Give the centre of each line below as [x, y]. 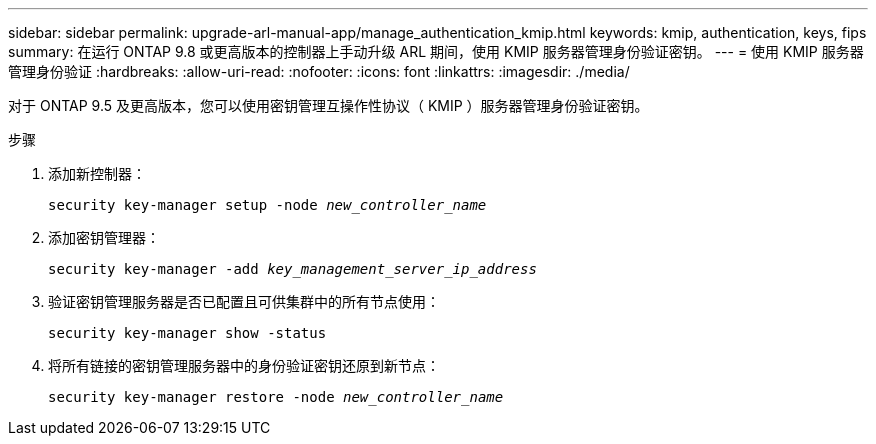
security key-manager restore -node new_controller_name [276, 397]
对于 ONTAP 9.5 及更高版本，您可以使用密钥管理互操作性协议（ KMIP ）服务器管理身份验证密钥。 [328, 105]
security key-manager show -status [187, 333]
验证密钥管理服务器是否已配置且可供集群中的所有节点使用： [244, 301]
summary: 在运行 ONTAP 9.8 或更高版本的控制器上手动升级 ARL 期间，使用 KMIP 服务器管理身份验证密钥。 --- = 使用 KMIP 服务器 [436, 51]
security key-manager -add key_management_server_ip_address [292, 269]
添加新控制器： [97, 173]
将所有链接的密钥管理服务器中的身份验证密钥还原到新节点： [244, 365]
